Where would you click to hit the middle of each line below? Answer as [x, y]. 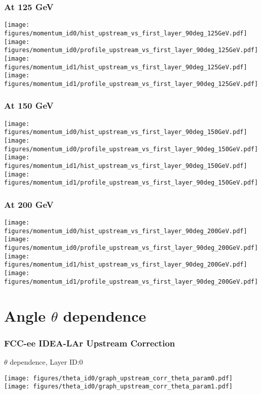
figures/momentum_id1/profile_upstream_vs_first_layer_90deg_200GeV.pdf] [131, 281]
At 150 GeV [29, 105]
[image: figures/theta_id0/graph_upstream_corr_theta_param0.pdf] [119, 378]
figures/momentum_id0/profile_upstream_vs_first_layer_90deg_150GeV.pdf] [131, 149]
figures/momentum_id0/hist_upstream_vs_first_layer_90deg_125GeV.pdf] [126, 33]
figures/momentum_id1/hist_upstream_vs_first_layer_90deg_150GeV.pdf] [126, 166]
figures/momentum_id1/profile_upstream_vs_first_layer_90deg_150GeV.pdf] [131, 183]
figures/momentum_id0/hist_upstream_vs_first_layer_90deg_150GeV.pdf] [126, 132]
